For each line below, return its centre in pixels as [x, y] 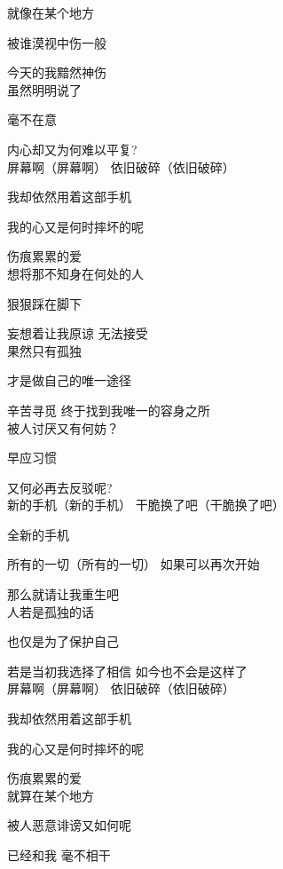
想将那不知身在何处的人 [75, 273]
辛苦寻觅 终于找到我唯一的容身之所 [109, 410]
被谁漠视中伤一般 [57, 42]
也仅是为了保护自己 [63, 641]
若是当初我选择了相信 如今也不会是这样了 [127, 671]
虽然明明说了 [44, 89]
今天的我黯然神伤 [57, 72]
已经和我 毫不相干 [59, 855]
